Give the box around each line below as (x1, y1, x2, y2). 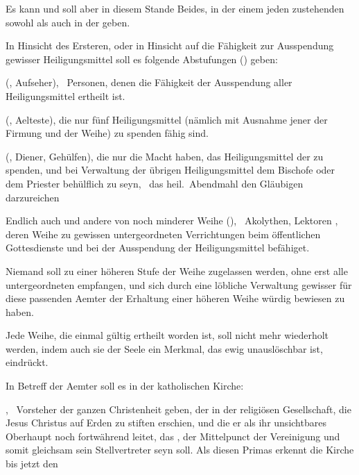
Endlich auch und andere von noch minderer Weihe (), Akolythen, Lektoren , (6, 213, 338, 228)
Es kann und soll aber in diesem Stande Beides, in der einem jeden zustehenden (6, 1, 344, 15)
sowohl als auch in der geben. (6, 15, 130, 29)
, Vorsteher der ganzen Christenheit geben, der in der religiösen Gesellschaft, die (6, 401, 351, 416)
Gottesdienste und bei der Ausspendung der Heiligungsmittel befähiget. (6, 240, 310, 255)
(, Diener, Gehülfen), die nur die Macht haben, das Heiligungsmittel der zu (6, 149, 324, 163)
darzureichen (6, 190, 60, 204)
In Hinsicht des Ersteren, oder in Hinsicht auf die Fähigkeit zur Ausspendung (6, 38, 334, 53)
